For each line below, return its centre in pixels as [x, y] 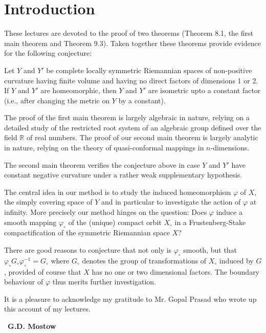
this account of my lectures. [47, 309]
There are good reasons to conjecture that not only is [88, 250]
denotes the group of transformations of [144, 260]
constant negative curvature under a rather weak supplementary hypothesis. [123, 175]
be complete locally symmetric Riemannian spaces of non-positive [149, 70]
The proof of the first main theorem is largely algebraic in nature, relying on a [127, 117]
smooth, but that [210, 250]
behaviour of [24, 282]
